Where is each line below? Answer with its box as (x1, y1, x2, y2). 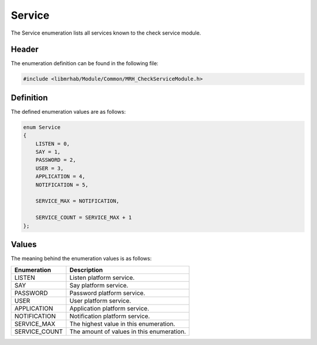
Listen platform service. (69, 273, 135, 282)
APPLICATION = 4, (35, 173, 86, 180)
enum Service (23, 124, 61, 130)
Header (11, 45, 39, 55)
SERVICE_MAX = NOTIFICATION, (35, 198, 120, 205)
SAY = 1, (35, 148, 61, 155)
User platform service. (69, 296, 131, 305)
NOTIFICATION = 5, (35, 181, 89, 188)
